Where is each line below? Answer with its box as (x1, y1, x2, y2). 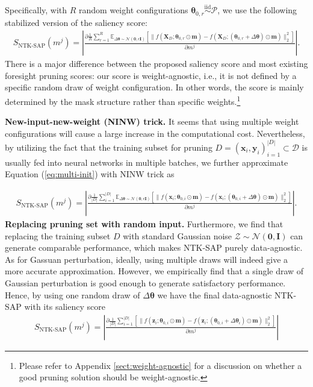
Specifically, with (5, 4, 67, 16)
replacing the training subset (5, 229, 111, 242)
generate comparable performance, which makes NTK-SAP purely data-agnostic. (5, 241, 303, 254)
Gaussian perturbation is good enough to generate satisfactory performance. (5, 276, 286, 289)
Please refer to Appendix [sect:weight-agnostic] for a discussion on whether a (19, 359, 302, 371)
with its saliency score (24, 300, 105, 313)
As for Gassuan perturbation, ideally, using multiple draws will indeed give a (5, 253, 288, 265)
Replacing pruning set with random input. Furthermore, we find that (5, 217, 284, 230)
